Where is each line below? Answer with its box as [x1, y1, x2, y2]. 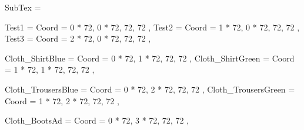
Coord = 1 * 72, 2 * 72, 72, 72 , [5, 94, 119, 107]
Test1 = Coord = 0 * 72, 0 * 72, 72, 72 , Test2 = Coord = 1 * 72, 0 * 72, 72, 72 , [5, 20, 300, 33]
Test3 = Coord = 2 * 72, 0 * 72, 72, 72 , [5, 32, 151, 45]
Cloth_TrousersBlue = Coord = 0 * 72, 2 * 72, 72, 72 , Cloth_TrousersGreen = [5, 83, 295, 95]
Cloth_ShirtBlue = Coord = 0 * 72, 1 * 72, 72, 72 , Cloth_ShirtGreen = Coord [5, 52, 295, 64]
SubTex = [5, 1, 41, 13]
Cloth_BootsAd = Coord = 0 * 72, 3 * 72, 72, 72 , [5, 114, 189, 126]
